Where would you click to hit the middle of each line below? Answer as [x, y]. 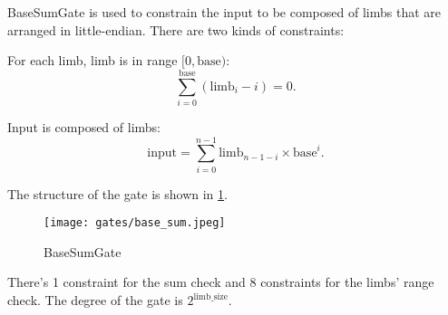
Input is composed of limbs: [84, 126]
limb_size [211, 296]
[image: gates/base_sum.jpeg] [135, 223]
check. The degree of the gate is [95, 300]
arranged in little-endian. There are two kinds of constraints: [176, 29]
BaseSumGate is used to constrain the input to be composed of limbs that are [224, 12]
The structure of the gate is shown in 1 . [117, 193]
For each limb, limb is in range [93, 60]
